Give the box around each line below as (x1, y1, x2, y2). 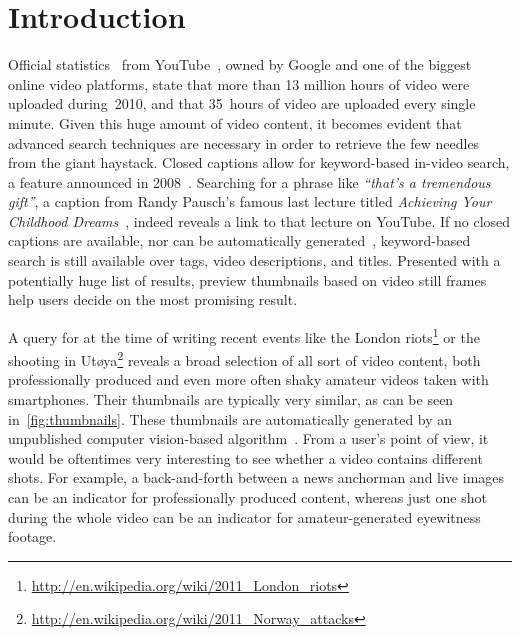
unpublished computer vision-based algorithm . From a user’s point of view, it (8, 428, 489, 449)
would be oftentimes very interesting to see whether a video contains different (8, 447, 483, 468)
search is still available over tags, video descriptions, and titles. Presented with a (8, 250, 501, 271)
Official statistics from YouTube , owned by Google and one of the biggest (8, 54, 472, 75)
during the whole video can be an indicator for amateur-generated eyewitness (8, 506, 481, 527)
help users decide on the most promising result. (8, 289, 298, 310)
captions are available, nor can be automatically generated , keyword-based (8, 230, 471, 251)
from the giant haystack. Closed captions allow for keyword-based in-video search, (8, 152, 510, 173)
